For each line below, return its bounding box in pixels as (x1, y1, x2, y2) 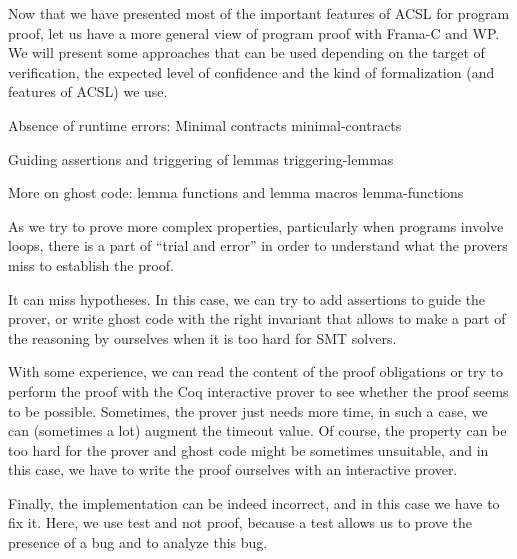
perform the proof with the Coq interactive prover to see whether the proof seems (8, 380, 509, 401)
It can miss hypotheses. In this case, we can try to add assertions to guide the (8, 288, 486, 309)
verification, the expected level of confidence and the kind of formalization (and (8, 61, 495, 82)
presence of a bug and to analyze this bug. (8, 532, 268, 553)
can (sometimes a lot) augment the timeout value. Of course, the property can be (8, 420, 507, 441)
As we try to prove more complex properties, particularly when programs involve (8, 215, 504, 236)
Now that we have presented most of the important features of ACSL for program (8, 3, 510, 23)
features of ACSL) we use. (8, 81, 168, 102)
